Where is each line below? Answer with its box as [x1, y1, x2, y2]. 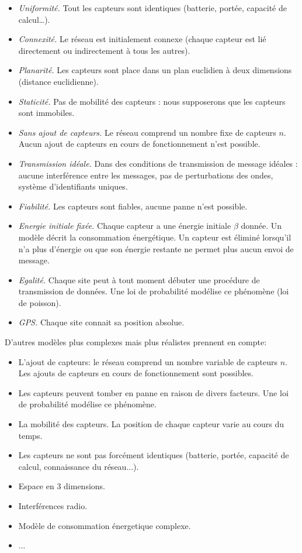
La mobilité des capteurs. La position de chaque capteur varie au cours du [18, 418, 284, 430]
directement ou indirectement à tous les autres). [18, 44, 190, 56]
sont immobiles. [18, 107, 75, 119]
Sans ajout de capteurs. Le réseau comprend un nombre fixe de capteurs [18, 126, 276, 138]
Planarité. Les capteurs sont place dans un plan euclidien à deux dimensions [18, 64, 292, 76]
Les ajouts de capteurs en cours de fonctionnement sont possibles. [18, 367, 254, 379]
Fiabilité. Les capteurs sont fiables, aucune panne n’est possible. [18, 200, 248, 212]
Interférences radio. [18, 500, 88, 511]
